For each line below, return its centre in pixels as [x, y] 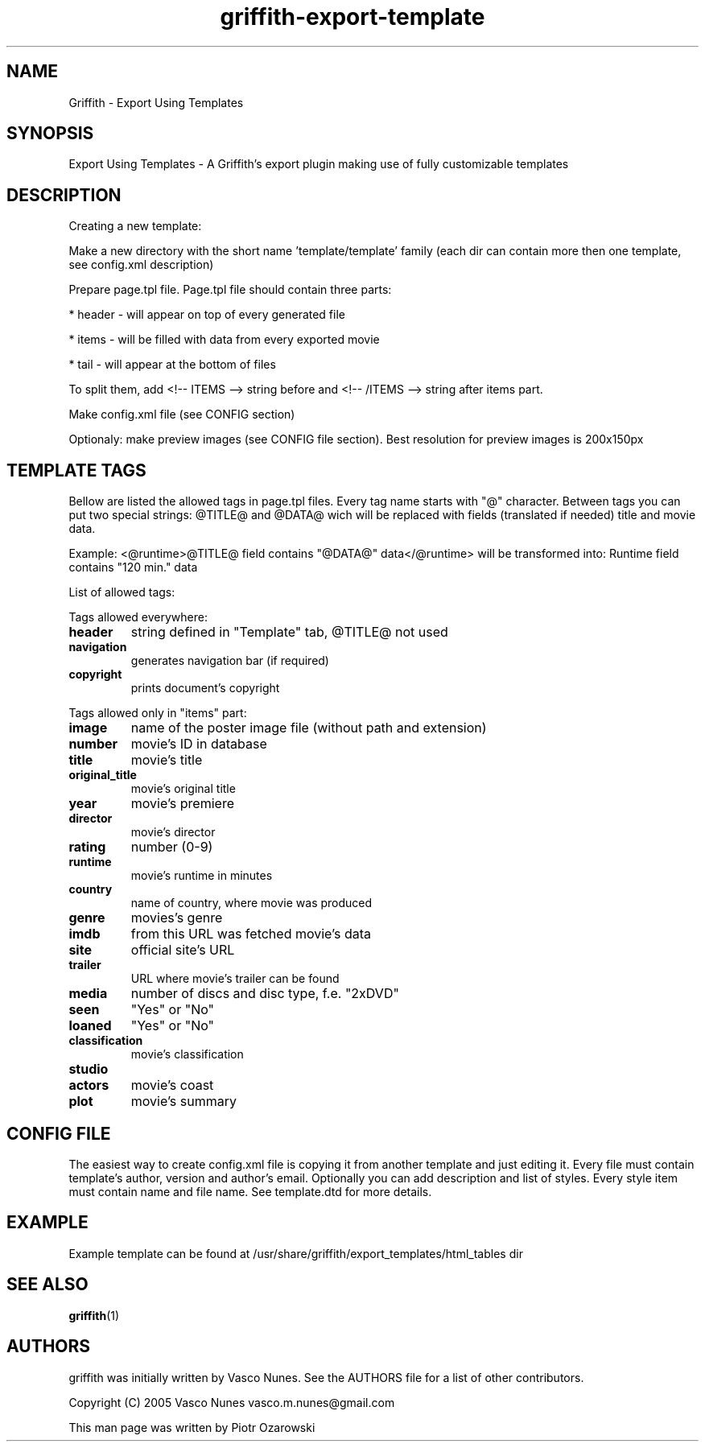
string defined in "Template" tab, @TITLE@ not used [289, 632]
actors [89, 1085]
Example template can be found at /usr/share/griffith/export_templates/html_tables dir [296, 1253]
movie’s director [173, 832]
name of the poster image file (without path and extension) [309, 728]
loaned [90, 1026]
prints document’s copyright [205, 688]
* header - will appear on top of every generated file [207, 315]
